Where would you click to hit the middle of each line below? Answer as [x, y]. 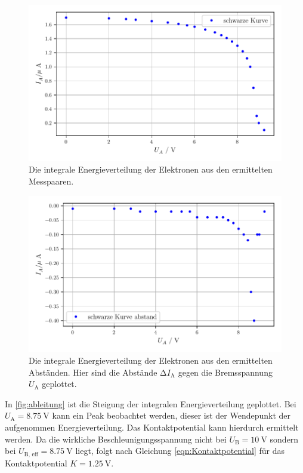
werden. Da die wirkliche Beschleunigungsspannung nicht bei [116, 439]
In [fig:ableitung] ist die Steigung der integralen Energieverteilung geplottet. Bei [151, 403]
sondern [284, 439]
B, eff [31, 454]
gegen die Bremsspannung [225, 372]
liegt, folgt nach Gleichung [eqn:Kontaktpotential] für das [180, 451]
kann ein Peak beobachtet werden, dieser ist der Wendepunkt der [171, 415]
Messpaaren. [51, 181]
